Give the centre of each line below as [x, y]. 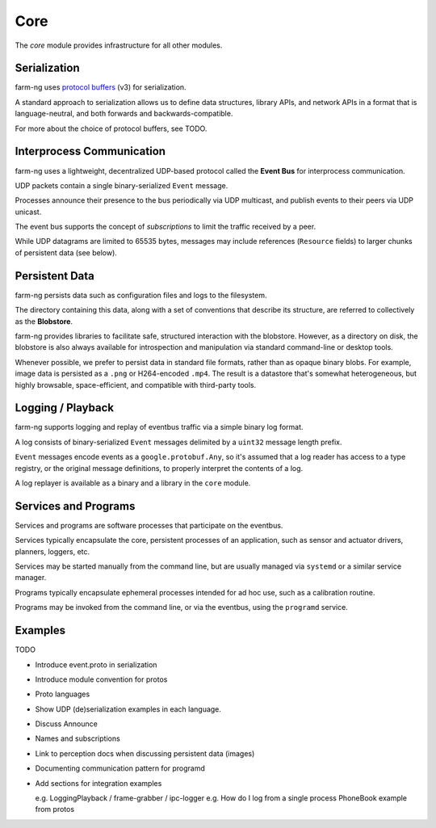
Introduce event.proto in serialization [96, 664]
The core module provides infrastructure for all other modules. [119, 45]
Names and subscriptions [78, 738]
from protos [55, 809]
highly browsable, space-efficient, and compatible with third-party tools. [136, 385]
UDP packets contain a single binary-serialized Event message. [122, 185]
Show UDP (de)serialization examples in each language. [128, 709]
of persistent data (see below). [66, 252]
